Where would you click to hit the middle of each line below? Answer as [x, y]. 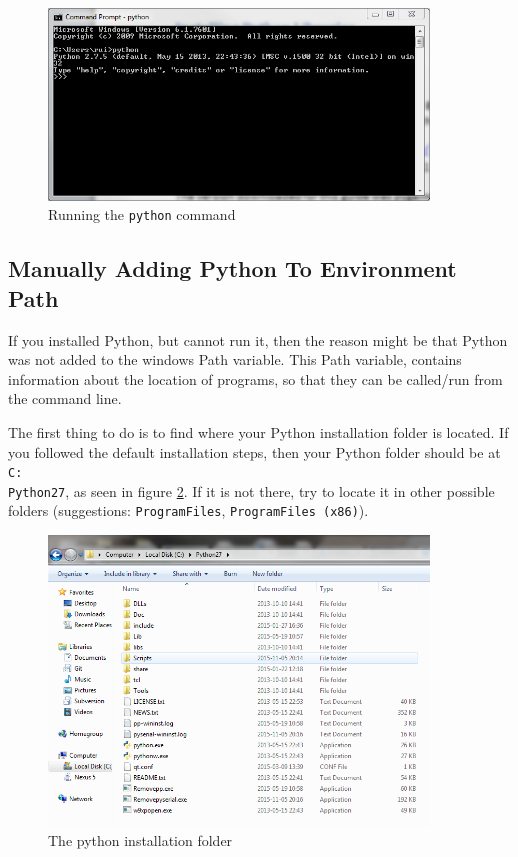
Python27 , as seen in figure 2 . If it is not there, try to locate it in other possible [251, 490]
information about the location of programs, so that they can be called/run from [255, 378]
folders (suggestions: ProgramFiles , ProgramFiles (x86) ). [188, 510]
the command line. [65, 398]
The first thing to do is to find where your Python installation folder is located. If [258, 431]
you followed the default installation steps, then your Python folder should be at [254, 451]
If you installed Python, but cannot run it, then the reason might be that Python [258, 339]
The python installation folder [140, 840]
